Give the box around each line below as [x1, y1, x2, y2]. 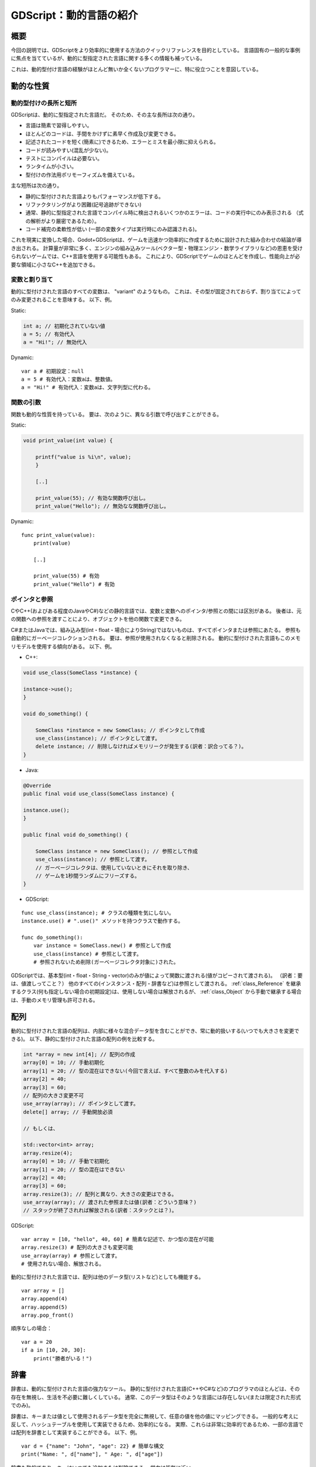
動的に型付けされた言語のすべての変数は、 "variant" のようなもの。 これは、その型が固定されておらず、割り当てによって [11, 288, 301, 295]
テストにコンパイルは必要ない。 [25, 154, 102, 161]
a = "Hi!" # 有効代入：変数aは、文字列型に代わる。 [21, 384, 154, 391]
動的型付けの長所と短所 [11, 99, 77, 107]
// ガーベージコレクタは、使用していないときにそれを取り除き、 [35, 864, 193, 871]
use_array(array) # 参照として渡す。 [21, 1252, 121, 1259]
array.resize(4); [23, 1150, 73, 1156]
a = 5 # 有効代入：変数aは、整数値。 [21, 376, 116, 383]
